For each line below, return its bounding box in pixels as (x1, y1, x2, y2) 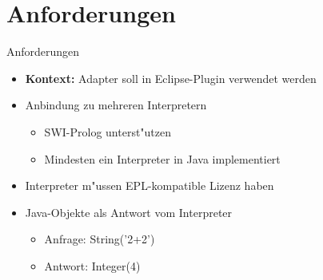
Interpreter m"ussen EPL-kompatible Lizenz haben (25, 177, 274, 194)
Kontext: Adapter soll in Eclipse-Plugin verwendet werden (25, 69, 317, 86)
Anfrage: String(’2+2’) (44, 231, 155, 247)
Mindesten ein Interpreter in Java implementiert (44, 150, 281, 167)
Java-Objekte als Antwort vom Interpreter (25, 203, 233, 220)
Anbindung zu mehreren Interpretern (25, 97, 207, 113)
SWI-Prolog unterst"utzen (44, 123, 172, 140)
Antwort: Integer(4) (44, 257, 141, 274)
